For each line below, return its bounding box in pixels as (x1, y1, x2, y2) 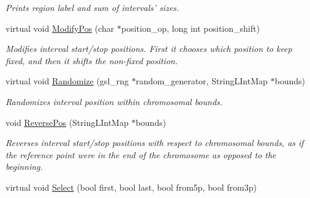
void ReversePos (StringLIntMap (6, 116, 129, 128)
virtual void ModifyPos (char (6, 21, 115, 34)
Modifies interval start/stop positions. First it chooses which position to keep (6, 42, 292, 55)
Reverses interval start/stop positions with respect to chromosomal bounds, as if (6, 136, 304, 149)
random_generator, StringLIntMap (135, 75, 268, 87)
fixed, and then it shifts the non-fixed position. (6, 54, 178, 67)
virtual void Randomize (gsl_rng (6, 75, 129, 87)
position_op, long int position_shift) (121, 21, 260, 34)
